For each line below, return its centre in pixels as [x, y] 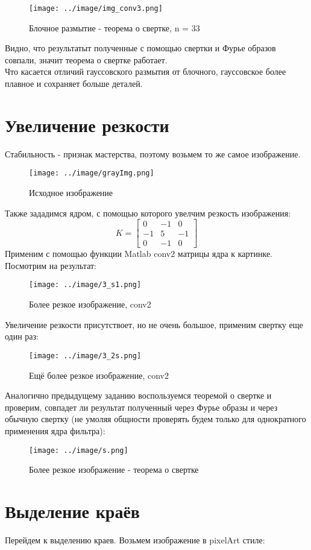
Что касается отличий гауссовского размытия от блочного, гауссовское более [146, 71]
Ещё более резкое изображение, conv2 [99, 375]
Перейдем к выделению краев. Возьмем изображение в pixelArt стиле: [135, 539]
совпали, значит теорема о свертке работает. [86, 59]
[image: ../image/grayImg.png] [92, 173]
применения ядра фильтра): [55, 430]
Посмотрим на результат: [51, 265]
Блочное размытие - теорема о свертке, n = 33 [115, 27]
